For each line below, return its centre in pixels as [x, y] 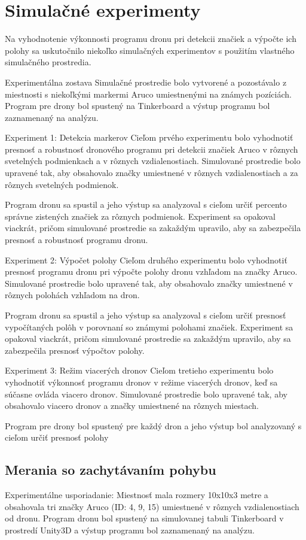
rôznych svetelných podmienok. [62, 184]
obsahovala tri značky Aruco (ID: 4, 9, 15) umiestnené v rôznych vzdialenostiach [152, 506]
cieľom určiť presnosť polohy [57, 437]
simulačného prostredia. [48, 62]
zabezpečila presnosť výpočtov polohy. [75, 350]
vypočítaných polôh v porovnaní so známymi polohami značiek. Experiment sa [149, 327]
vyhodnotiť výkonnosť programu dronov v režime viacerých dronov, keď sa [141, 382]
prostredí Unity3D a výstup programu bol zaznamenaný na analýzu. [130, 530]
